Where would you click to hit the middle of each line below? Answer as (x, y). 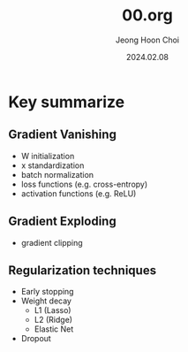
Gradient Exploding (62, 222)
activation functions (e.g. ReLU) (79, 193)
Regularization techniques (82, 270)
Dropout (36, 339)
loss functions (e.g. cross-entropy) (84, 184)
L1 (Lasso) (53, 310)
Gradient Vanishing (62, 135)
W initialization (48, 156)
